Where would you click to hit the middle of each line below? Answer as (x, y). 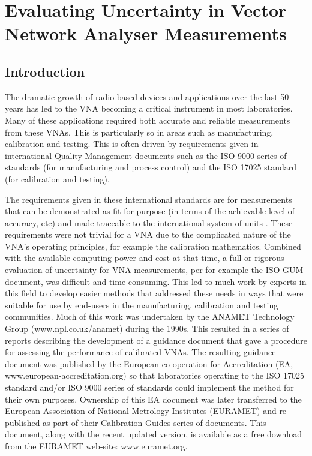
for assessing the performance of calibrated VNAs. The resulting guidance (140, 352)
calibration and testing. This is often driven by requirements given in (132, 144)
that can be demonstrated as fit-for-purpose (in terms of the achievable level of (150, 211)
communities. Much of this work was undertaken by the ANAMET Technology (150, 316)
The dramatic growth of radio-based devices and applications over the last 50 (147, 96)
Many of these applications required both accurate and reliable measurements (148, 120)
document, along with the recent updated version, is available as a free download (154, 434)
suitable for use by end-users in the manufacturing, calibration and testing (142, 304)
